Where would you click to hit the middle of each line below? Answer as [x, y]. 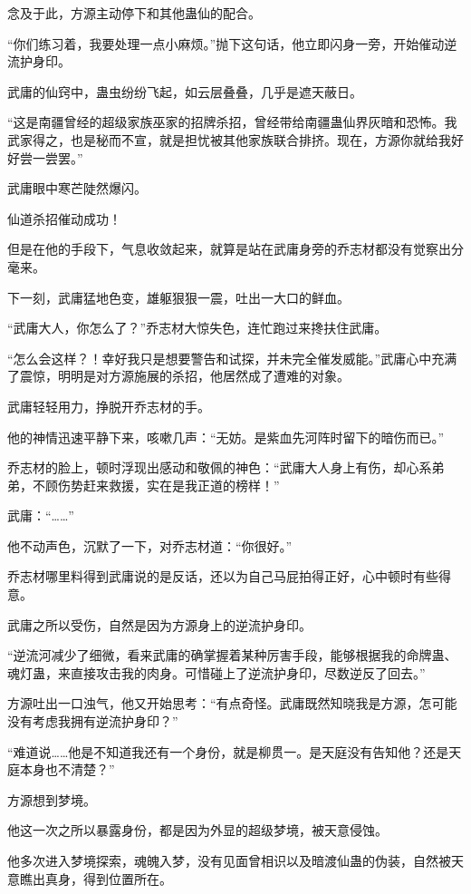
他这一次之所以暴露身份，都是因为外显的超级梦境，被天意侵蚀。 [197, 830]
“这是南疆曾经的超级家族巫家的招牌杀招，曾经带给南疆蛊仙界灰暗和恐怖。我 [232, 122]
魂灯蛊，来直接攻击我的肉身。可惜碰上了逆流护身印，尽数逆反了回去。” [216, 672]
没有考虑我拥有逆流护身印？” [93, 721]
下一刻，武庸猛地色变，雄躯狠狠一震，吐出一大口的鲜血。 [178, 297]
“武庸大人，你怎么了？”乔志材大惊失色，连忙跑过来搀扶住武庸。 [197, 328]
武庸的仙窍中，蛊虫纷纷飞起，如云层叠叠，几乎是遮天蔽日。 [185, 91]
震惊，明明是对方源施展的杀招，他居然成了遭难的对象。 [184, 376]
